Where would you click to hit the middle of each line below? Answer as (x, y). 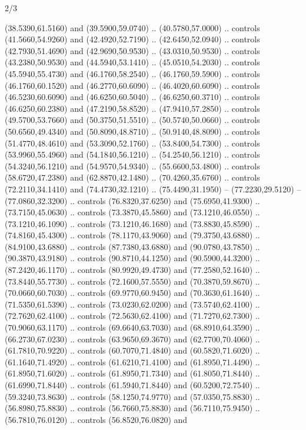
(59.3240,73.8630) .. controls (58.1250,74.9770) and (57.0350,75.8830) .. (132, 396)
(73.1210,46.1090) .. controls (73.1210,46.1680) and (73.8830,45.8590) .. (132, 223)
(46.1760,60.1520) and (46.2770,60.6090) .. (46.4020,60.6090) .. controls (132, 85)
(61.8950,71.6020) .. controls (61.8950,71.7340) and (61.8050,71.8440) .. (132, 373)
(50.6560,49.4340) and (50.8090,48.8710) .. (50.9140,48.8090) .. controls (132, 131)
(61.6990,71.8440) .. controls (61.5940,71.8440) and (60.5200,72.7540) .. (132, 385)
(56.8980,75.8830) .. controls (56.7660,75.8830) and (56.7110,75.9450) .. (132, 408)
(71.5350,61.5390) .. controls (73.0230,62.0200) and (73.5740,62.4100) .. (132, 304)
